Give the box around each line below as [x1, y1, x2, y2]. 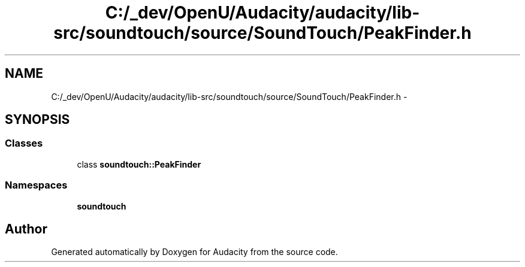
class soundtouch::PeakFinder [77, 159, 201, 169]
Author [5, 221, 47, 236]
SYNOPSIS [5, 112, 70, 128]
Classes [5, 137, 43, 150]
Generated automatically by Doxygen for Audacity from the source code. [51, 247, 338, 257]
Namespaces [5, 179, 68, 192]
